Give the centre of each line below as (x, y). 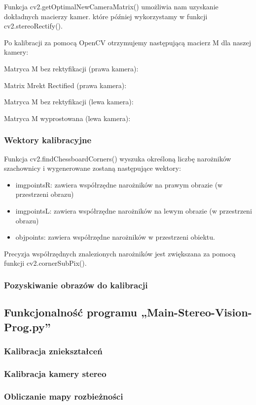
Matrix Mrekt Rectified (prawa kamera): (65, 85)
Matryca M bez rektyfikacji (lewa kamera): (69, 102)
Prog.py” (27, 327)
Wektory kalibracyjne (48, 140)
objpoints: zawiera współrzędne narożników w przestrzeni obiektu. (115, 237)
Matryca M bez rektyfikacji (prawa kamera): (71, 68)
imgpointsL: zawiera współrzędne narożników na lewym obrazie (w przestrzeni (134, 210)
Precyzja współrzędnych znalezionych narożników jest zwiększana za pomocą (120, 253)
